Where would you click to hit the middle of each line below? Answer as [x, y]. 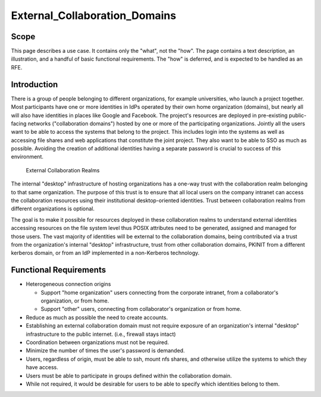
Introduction [34, 84]
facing [19, 123]
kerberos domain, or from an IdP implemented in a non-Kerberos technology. [105, 253]
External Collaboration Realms [63, 170]
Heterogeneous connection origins [68, 284]
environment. [27, 157]
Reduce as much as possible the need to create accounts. [97, 317]
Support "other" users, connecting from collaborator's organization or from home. [141, 309]
